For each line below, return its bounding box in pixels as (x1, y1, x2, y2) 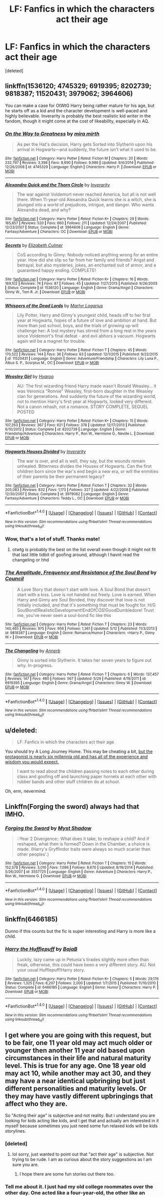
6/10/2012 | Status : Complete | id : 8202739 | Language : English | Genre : (5, 427, 127, 432)
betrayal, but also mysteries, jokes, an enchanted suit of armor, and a (17, 262, 156, 268)
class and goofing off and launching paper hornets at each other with (17, 774, 157, 780)
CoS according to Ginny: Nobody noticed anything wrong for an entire (17, 252, 158, 258)
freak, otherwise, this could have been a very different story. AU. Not (17, 962, 156, 968)
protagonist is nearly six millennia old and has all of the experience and (5, 754, 148, 760)
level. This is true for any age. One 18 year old (5, 1061, 146, 1070)
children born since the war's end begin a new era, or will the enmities (17, 469, 159, 475)
